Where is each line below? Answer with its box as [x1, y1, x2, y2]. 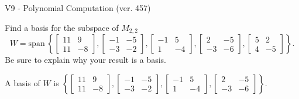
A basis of [5, 76, 40, 89]
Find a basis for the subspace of [5, 21, 119, 33]
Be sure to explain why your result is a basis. [5, 54, 167, 66]
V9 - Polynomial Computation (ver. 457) [5, 2, 151, 13]
